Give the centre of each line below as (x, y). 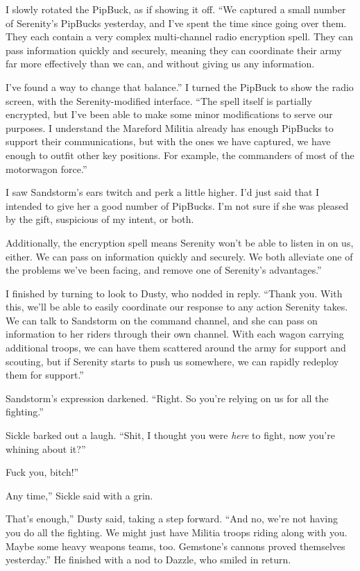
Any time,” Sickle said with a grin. (79, 495)
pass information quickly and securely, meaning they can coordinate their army (174, 50)
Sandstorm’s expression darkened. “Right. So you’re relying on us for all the (167, 398)
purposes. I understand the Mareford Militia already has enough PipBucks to (170, 127)
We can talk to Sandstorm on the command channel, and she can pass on (162, 320)
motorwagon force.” (46, 168)
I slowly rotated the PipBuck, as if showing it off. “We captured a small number (176, 9)
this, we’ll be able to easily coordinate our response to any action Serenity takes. (177, 307)
